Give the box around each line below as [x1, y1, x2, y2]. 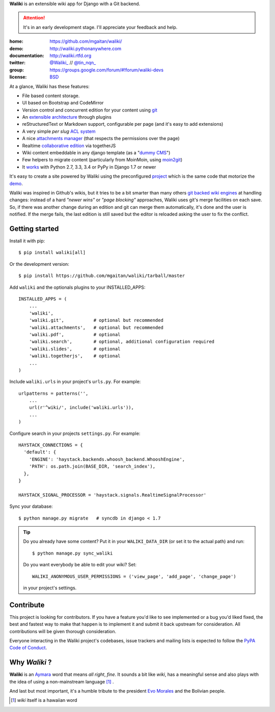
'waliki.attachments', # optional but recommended [29, 324, 164, 331]
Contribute [9, 600, 45, 609]
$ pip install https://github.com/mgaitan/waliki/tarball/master [18, 273, 185, 279]
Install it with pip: [9, 238, 45, 244]
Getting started [9, 224, 59, 233]
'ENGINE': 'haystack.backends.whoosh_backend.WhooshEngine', [29, 456, 185, 462]
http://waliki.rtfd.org [49, 52, 92, 59]
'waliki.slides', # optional [29, 346, 121, 351]
